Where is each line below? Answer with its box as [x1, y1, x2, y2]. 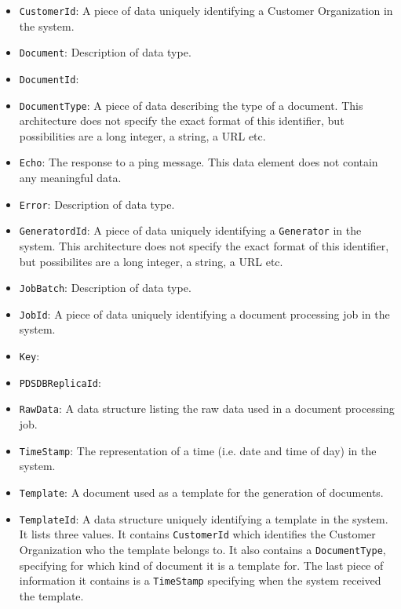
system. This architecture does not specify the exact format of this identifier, [19, 237, 389, 253]
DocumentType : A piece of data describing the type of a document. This [19, 97, 363, 113]
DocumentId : [19, 70, 79, 86]
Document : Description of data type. [19, 44, 191, 60]
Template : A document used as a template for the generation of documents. [19, 483, 384, 500]
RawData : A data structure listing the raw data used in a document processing [19, 400, 395, 417]
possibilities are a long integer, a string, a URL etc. [19, 127, 266, 144]
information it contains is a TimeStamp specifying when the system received [19, 572, 381, 589]
